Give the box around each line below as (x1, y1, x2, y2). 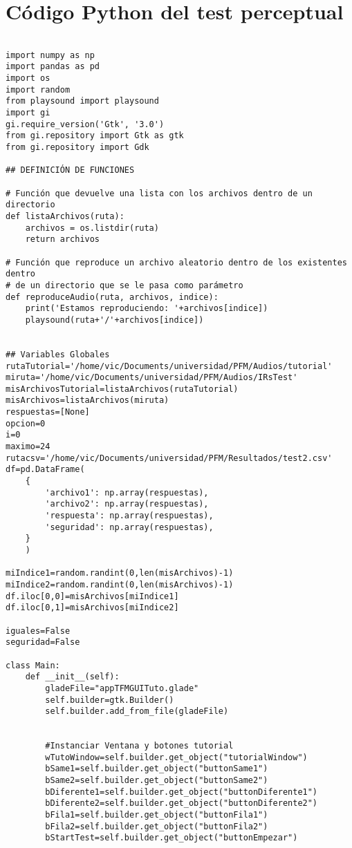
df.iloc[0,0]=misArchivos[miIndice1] (6, 591, 179, 601)
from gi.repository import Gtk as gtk (6, 131, 184, 141)
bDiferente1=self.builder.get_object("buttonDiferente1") (45, 786, 318, 797)
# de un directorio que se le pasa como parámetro (6, 280, 243, 290)
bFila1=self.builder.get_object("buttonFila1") (45, 810, 268, 820)
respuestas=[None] (6, 407, 90, 417)
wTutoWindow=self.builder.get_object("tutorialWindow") (45, 752, 308, 762)
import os (6, 73, 50, 84)
